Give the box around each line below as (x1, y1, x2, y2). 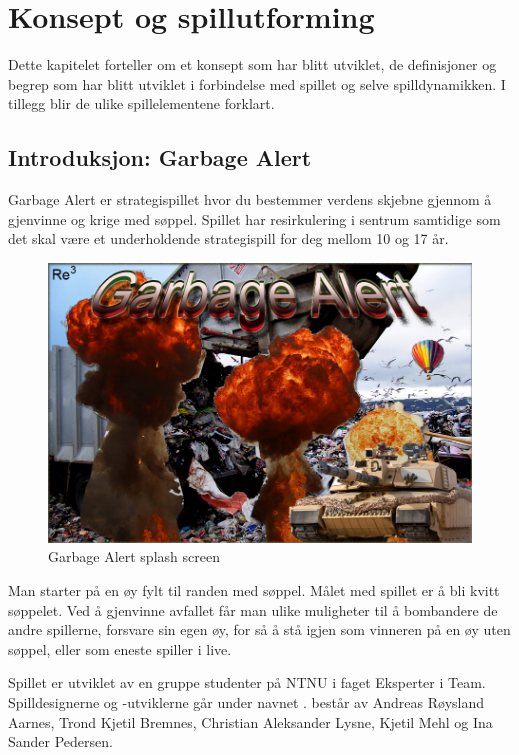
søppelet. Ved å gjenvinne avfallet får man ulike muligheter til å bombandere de (8, 599, 498, 620)
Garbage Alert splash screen (48, 546, 220, 567)
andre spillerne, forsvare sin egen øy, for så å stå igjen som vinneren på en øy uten (8, 619, 511, 640)
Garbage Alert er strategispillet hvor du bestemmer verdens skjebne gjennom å (8, 189, 492, 210)
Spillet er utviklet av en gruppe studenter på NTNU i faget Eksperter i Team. (8, 672, 486, 693)
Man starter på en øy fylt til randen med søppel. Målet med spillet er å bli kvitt (8, 580, 500, 601)
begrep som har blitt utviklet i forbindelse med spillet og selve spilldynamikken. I (8, 73, 506, 94)
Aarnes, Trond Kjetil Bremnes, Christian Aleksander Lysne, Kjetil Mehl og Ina (8, 711, 493, 732)
